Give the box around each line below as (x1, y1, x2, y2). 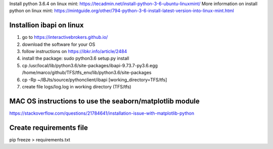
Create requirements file (9, 123, 88, 132)
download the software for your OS (22, 41, 96, 47)
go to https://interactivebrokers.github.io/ (22, 34, 108, 40)
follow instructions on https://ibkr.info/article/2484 (22, 48, 127, 55)
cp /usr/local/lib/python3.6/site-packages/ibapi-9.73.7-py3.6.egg (22, 62, 158, 68)
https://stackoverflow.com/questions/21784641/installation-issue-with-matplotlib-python (9, 110, 195, 116)
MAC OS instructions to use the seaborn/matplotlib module (9, 96, 200, 106)
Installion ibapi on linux (9, 21, 84, 30)
